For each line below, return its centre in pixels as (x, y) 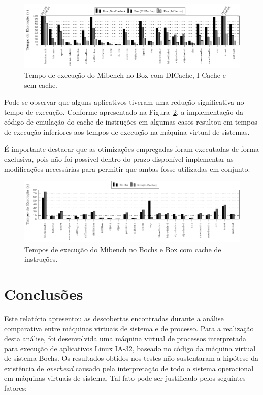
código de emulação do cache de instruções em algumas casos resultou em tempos (131, 122)
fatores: (15, 388)
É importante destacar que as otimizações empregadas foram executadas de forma (131, 149)
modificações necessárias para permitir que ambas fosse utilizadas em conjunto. (127, 169)
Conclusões (44, 294)
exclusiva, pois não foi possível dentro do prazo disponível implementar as (119, 159)
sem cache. (41, 85)
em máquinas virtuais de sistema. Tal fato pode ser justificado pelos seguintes (125, 378)
